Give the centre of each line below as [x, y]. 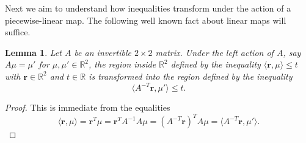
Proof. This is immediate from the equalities [88, 107]
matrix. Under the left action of [214, 52]
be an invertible [103, 52]
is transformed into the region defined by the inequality [191, 76]
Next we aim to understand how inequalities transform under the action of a [148, 8]
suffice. [18, 32]
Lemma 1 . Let [33, 52]
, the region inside [122, 64]
